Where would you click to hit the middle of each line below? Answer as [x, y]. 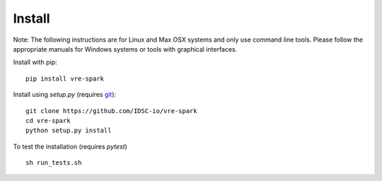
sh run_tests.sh [54, 163]
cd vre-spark [48, 121]
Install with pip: [35, 62]
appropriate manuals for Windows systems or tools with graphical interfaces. [125, 49]
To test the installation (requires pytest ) [70, 146]
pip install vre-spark [65, 78]
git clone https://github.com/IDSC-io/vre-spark [111, 111]
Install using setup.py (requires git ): [65, 95]
